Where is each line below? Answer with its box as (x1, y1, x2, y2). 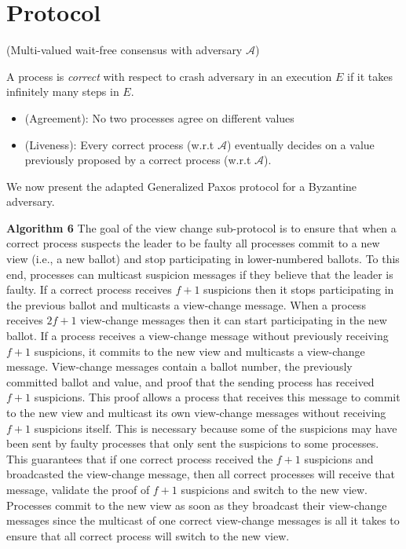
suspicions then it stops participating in (203, 281, 394, 298)
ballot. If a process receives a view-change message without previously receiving (6, 328, 389, 344)
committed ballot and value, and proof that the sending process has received (6, 373, 375, 390)
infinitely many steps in (6, 83, 119, 100)
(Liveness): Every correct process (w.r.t (24, 136, 214, 152)
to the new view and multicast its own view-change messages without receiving (6, 404, 386, 420)
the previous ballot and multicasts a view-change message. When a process (6, 296, 366, 313)
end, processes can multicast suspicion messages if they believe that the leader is (6, 265, 393, 282)
